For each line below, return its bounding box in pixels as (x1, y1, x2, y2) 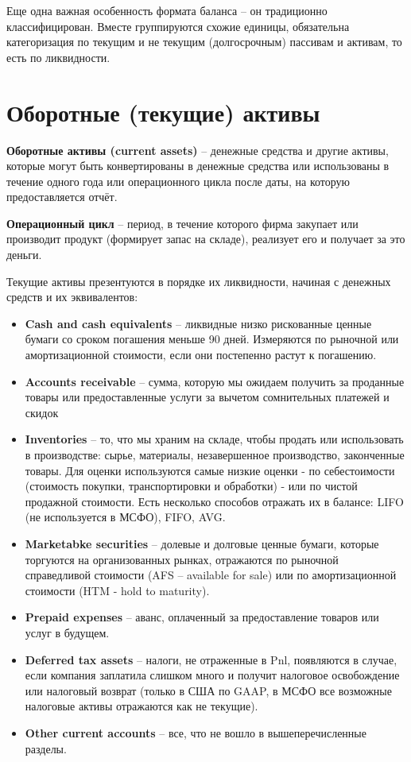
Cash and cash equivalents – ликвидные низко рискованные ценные (25, 315, 372, 331)
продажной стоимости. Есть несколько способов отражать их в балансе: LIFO (25, 493, 404, 509)
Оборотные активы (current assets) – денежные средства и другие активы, (6, 141, 389, 158)
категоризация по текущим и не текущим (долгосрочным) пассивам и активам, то (6, 33, 402, 50)
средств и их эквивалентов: (6, 288, 138, 305)
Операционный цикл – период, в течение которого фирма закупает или (6, 215, 359, 231)
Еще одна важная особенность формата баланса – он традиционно (6, 2, 328, 18)
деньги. (6, 246, 42, 263)
